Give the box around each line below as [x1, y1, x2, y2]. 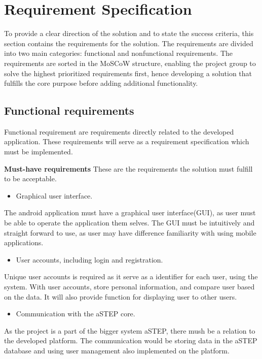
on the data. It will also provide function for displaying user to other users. [4, 291, 237, 302]
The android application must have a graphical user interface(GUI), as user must [4, 207, 256, 218]
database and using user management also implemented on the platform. [4, 345, 230, 355]
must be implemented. [4, 146, 73, 157]
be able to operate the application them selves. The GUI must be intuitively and [4, 217, 255, 228]
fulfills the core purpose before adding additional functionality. [4, 78, 198, 88]
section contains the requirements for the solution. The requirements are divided [4, 38, 253, 48]
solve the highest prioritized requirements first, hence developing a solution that [4, 68, 252, 78]
